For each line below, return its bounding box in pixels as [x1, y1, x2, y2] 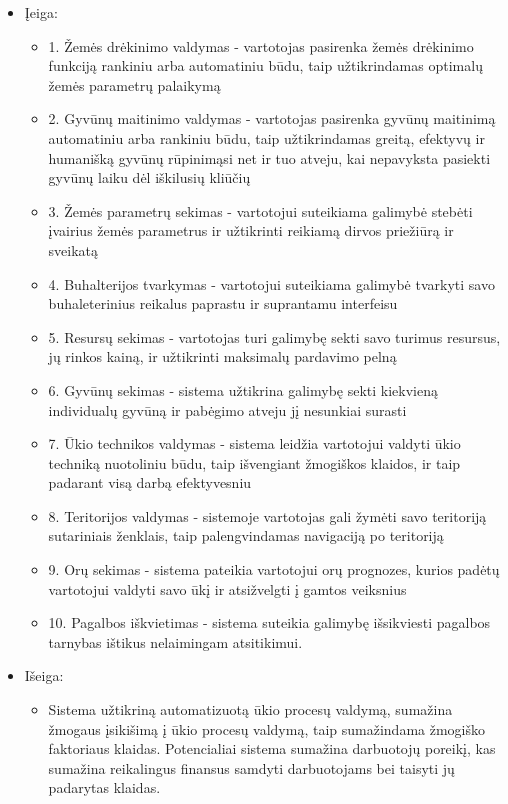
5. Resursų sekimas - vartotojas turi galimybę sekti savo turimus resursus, [48, 326, 501, 347]
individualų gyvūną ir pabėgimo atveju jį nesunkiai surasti [48, 399, 407, 420]
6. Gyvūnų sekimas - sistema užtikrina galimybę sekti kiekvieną [48, 379, 438, 400]
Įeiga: [24, 2, 58, 22]
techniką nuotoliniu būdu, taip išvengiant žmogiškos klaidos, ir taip [48, 452, 461, 473]
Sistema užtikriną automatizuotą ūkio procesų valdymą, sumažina [48, 699, 453, 720]
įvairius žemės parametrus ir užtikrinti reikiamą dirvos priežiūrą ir [48, 220, 454, 241]
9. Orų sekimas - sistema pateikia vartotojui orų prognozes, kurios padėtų [48, 559, 500, 580]
